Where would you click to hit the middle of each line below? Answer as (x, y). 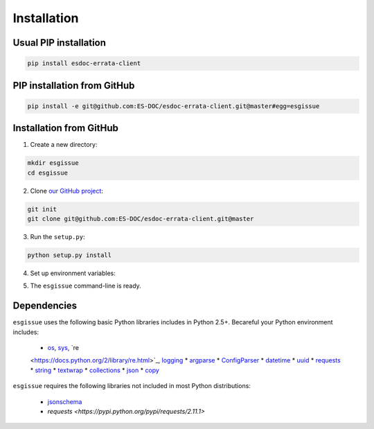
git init (42, 209)
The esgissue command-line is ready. (86, 286)
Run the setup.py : (57, 236)
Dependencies (45, 306)
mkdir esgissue (53, 163)
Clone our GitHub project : (67, 191)
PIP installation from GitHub (74, 86)
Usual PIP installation (60, 43)
